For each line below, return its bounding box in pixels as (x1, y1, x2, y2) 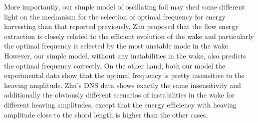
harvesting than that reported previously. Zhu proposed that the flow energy (4, 21, 239, 31)
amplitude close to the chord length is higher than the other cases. (4, 109, 208, 119)
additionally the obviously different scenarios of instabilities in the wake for (4, 89, 235, 100)
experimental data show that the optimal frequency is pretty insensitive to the (4, 70, 244, 80)
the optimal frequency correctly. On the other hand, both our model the (4, 60, 225, 70)
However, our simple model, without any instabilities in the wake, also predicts (4, 50, 246, 60)
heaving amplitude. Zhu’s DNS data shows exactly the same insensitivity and (4, 79, 241, 90)
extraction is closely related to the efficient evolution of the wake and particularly (4, 30, 254, 41)
